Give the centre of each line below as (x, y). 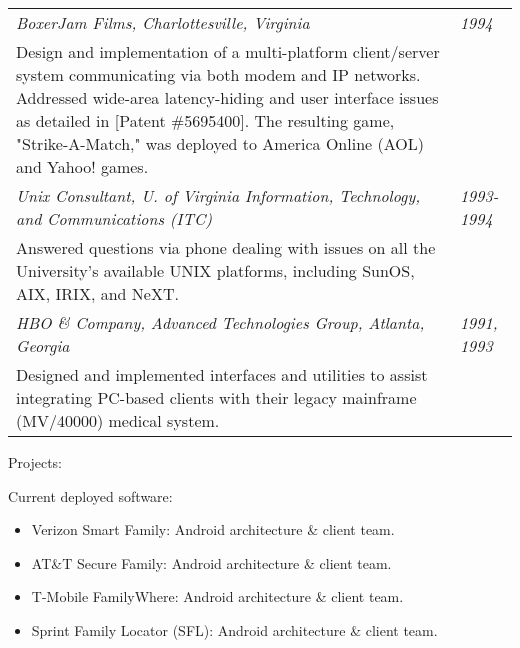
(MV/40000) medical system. (118, 420)
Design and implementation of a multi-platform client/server (228, 51)
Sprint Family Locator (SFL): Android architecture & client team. (234, 629)
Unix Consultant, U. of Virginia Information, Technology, (218, 195)
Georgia (43, 345)
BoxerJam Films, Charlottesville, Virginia (163, 22)
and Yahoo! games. (82, 166)
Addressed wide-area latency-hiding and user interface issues (227, 97)
